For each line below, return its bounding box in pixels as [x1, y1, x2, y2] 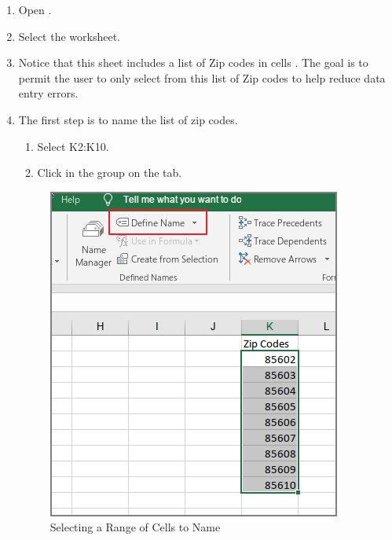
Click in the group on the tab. [37, 164, 182, 181]
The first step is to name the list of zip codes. [18, 111, 238, 127]
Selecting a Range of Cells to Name [49, 519, 221, 535]
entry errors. [18, 85, 79, 101]
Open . [18, 2, 52, 17]
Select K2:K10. [37, 138, 109, 154]
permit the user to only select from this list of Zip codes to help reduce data [18, 69, 386, 86]
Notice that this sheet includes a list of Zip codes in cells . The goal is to [18, 54, 368, 71]
